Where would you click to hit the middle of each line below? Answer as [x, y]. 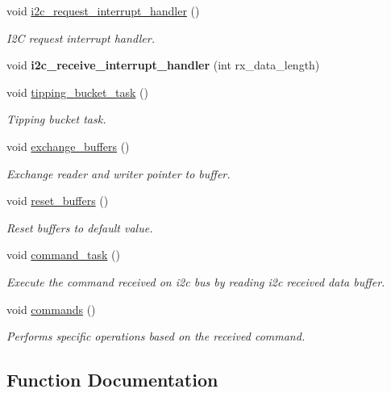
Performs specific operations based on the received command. [156, 336]
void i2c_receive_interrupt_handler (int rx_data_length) [163, 65]
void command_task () [63, 255]
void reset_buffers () [58, 201]
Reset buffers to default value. [80, 227]
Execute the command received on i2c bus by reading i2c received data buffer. [196, 281]
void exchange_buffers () [68, 146]
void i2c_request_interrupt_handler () [103, 10]
